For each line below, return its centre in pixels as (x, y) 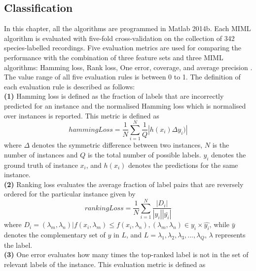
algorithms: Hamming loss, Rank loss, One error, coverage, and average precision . (128, 67)
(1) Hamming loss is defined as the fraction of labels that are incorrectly (114, 96)
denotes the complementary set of (55, 235)
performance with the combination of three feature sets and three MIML (114, 57)
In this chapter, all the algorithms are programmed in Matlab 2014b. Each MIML (128, 28)
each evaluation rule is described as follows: (70, 86)
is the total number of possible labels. (144, 154)
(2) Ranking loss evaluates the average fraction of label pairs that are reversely (124, 184)
